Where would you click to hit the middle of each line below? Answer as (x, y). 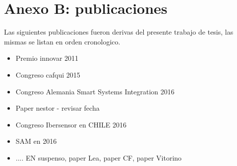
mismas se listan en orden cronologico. (62, 41)
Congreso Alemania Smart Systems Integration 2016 (95, 91)
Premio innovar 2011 (47, 58)
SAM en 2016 (36, 141)
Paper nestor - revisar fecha (58, 108)
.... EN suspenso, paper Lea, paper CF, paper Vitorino (99, 157)
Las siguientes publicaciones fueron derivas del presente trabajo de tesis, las (119, 32)
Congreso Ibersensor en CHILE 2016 (71, 124)
